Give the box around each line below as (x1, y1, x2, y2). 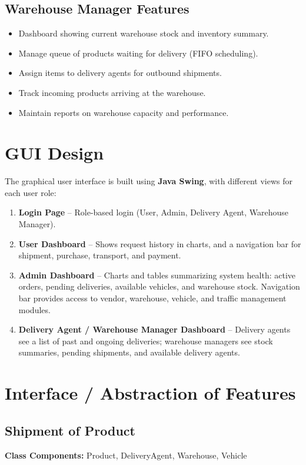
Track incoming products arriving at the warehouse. (18, 86, 206, 98)
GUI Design (5, 141, 104, 165)
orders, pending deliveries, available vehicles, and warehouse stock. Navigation (18, 280, 300, 293)
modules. (18, 303, 51, 315)
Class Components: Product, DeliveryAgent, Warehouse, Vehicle (5, 449, 247, 461)
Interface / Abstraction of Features (5, 381, 296, 405)
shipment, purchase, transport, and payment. (18, 249, 181, 261)
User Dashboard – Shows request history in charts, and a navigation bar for (18, 237, 301, 250)
